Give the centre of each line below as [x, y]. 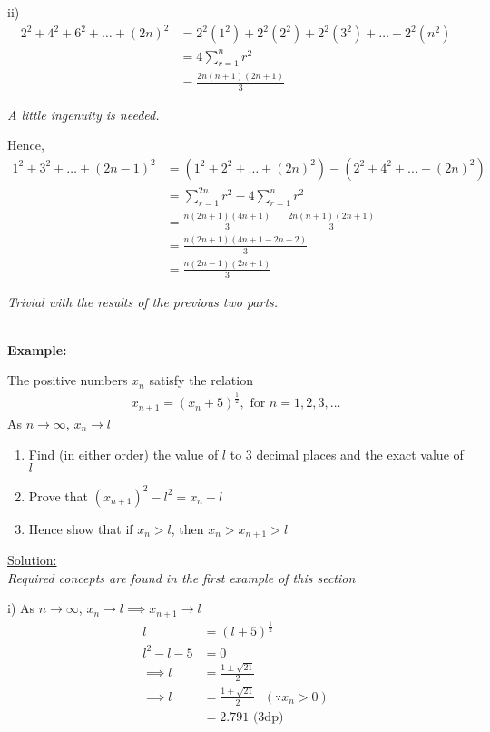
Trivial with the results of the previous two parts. [143, 301]
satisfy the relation [201, 380]
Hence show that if [81, 528]
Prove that [58, 495]
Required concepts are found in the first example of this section [181, 577]
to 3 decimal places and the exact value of [347, 454]
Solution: [32, 560]
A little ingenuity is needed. [83, 114]
